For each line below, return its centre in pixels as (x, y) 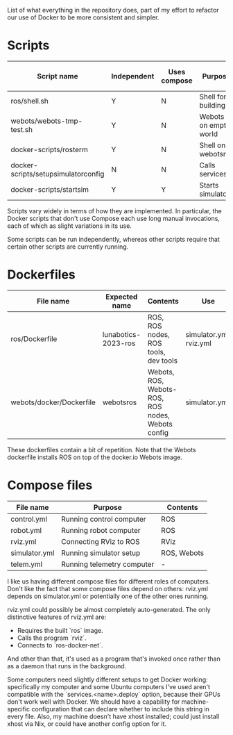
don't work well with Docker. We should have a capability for (94, 702)
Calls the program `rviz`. (52, 638)
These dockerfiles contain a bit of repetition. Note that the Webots (102, 449)
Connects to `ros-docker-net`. (60, 645)
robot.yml (26, 530)
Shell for (213, 97)
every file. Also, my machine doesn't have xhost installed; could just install (113, 716)
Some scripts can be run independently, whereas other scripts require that (114, 239)
